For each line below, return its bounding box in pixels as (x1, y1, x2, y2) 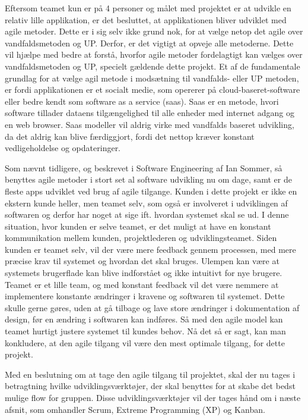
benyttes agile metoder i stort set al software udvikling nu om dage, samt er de (5, 173, 292, 186)
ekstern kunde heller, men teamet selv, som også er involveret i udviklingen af (5, 196, 288, 209)
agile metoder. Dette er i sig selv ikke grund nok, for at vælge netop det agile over (5, 25, 303, 37)
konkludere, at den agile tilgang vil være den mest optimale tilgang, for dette (5, 336, 285, 349)
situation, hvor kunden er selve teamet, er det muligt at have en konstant (5, 220, 271, 232)
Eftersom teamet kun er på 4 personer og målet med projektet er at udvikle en (5, 2, 291, 14)
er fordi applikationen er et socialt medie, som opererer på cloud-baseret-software (5, 83, 300, 96)
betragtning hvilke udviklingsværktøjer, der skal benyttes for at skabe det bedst (5, 380, 296, 392)
